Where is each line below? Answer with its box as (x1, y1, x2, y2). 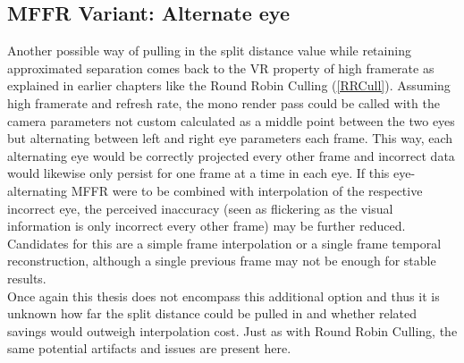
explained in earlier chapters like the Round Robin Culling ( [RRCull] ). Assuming (7, 76, 451, 95)
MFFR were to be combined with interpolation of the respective (71, 181, 423, 199)
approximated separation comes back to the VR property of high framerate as (7, 58, 434, 77)
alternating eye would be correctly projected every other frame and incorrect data (7, 146, 455, 165)
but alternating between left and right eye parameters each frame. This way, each (7, 129, 453, 148)
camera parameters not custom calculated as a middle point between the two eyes (7, 111, 455, 130)
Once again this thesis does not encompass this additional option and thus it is (7, 286, 440, 305)
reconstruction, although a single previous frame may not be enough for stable (7, 251, 436, 270)
